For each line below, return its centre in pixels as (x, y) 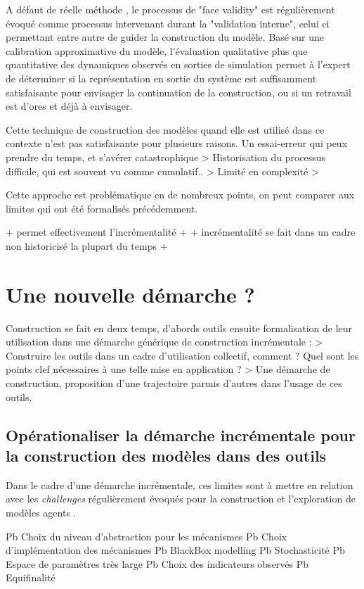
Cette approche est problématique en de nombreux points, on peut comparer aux (180, 195)
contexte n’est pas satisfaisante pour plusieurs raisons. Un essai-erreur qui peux (177, 143)
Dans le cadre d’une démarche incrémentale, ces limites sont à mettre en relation (180, 484)
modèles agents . (41, 512)
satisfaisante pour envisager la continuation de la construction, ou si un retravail (178, 92)
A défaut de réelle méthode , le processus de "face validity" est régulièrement (170, 9)
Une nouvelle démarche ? (130, 294)
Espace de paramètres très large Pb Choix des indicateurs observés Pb (157, 563)
